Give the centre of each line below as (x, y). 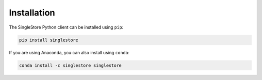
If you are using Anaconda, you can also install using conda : (69, 52)
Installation (32, 13)
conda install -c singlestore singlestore (70, 65)
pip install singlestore (49, 40)
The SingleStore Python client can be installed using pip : (66, 27)
